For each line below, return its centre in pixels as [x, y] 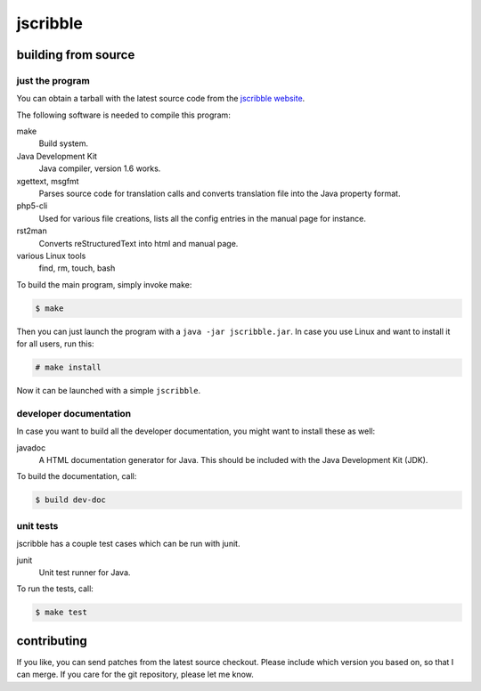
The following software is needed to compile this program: [123, 115]
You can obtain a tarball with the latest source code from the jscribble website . [161, 99]
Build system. [64, 143]
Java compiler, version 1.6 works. [100, 168]
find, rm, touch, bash [77, 268]
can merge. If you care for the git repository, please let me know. [135, 675]
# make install [68, 368]
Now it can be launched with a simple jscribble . [109, 391]
